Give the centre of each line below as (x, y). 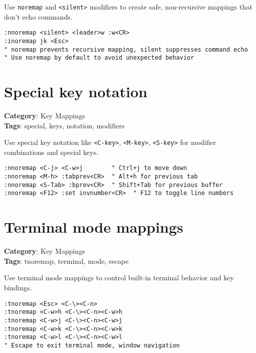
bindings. (18, 287)
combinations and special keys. (51, 152)
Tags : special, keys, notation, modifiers (64, 125)
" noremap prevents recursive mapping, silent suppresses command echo (126, 49)
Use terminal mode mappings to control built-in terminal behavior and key (119, 278)
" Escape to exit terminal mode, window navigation (92, 345)
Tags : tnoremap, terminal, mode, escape (66, 260)
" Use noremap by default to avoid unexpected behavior (99, 58)
